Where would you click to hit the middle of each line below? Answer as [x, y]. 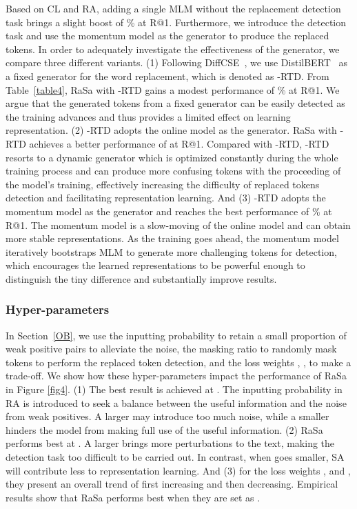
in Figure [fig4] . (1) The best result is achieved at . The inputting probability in [174, 389]
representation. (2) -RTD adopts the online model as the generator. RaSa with [171, 130]
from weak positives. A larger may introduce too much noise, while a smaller [167, 416]
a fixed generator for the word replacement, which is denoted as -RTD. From [167, 76]
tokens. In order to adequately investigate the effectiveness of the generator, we [173, 49]
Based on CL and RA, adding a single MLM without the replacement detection [173, 8]
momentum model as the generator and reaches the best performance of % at [169, 211]
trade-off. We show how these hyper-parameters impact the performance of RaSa [176, 376]
